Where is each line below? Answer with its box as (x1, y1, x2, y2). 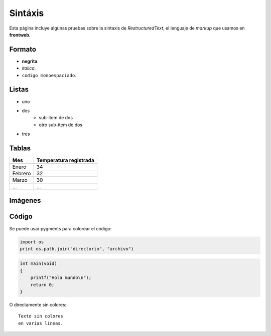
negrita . (22, 58, 39, 64)
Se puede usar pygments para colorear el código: (9, 225, 112, 231)
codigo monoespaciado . (22, 72, 76, 78)
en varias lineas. (18, 320, 64, 326)
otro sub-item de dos (39, 122, 83, 128)
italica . (22, 65, 36, 71)
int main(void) (20, 261, 57, 266)
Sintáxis (9, 8, 44, 19)
